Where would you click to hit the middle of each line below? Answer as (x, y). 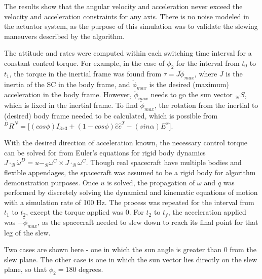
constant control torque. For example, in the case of (84, 63)
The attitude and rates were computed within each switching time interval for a (128, 53)
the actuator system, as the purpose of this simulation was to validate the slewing (131, 26)
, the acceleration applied (207, 212)
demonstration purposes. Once (51, 182)
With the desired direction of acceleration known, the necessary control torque (126, 143)
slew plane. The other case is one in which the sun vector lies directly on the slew (131, 259)
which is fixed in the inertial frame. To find (71, 105)
